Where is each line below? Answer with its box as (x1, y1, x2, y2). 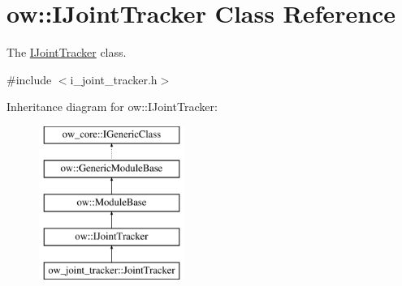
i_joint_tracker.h (70, 70, 158, 88)
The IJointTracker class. (6, 44, 127, 61)
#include (6, 70, 52, 88)
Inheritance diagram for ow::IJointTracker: (6, 98, 218, 115)
